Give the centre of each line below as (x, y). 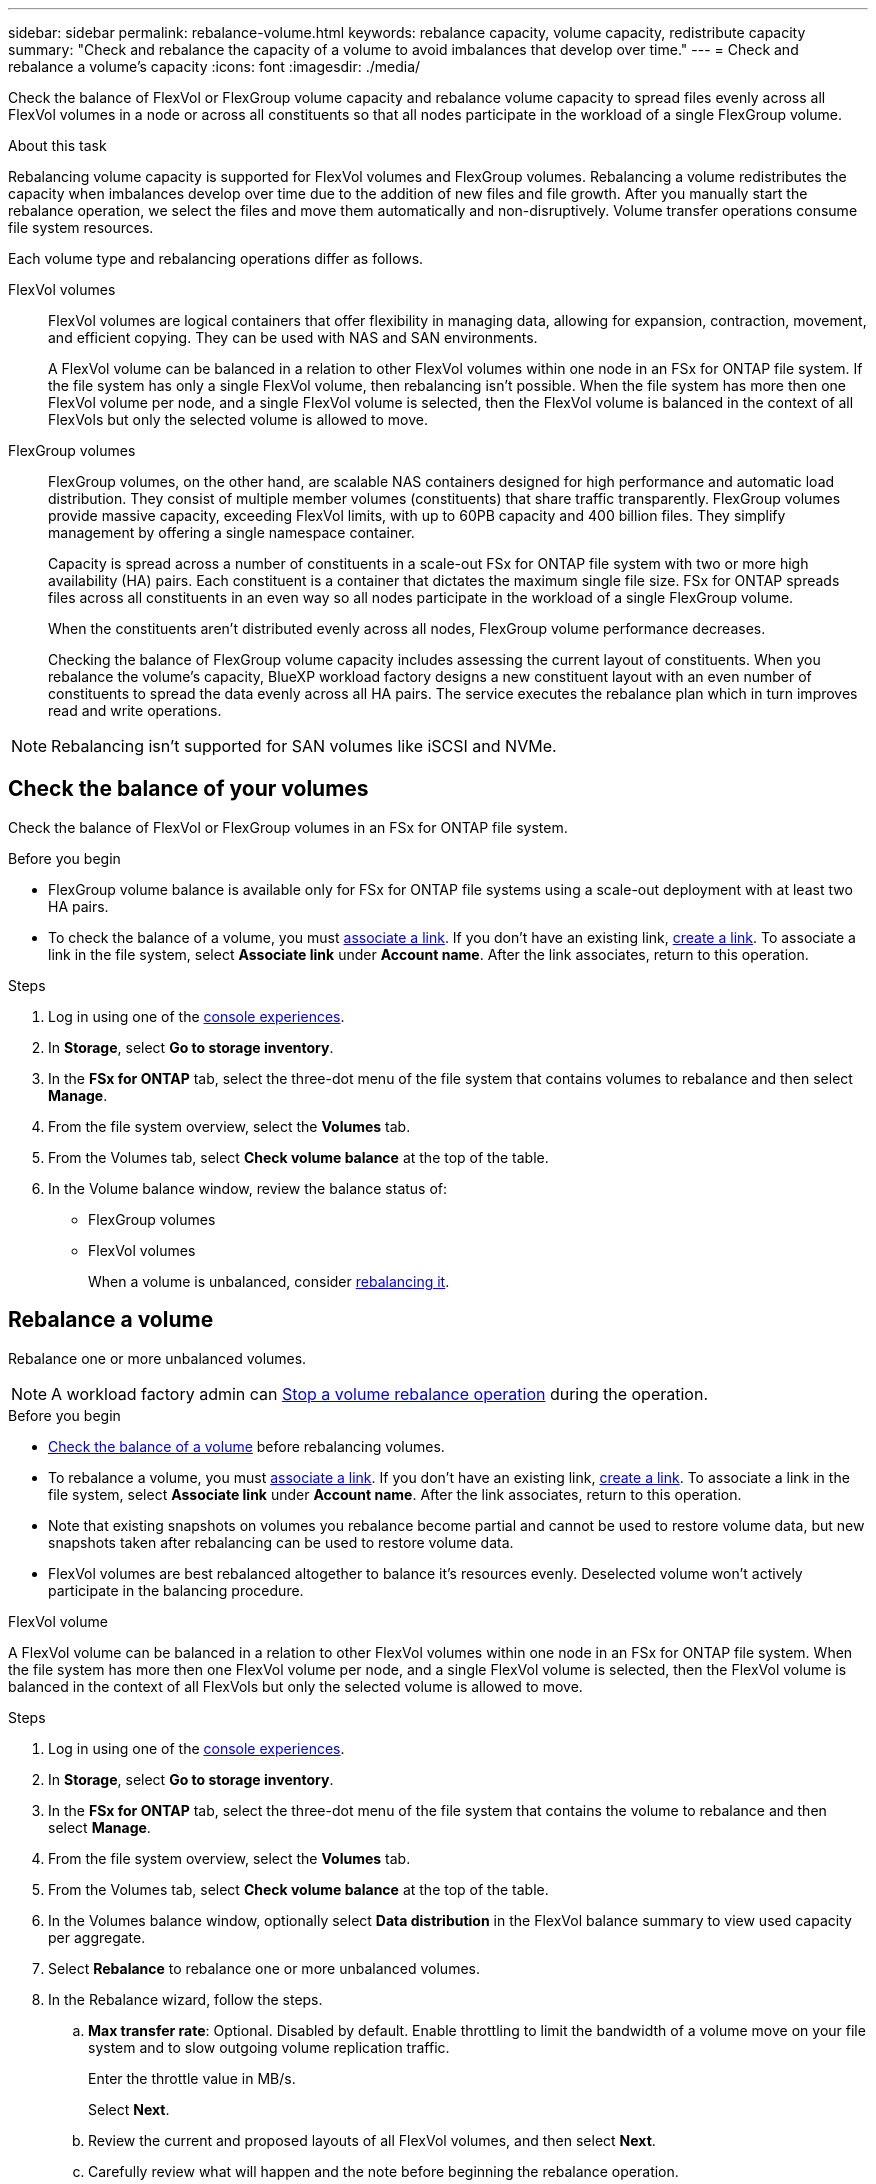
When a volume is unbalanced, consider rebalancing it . (269, 1281)
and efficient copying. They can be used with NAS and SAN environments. (293, 337)
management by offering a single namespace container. (231, 532)
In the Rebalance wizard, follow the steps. (185, 1999)
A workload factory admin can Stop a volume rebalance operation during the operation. (380, 1393)
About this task (57, 145)
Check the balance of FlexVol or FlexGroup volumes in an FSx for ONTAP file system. (288, 827)
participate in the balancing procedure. (176, 1590)
